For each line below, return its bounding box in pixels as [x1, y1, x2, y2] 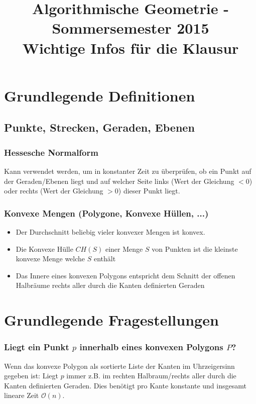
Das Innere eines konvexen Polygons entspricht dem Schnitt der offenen [16, 270, 235, 280]
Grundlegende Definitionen [4, 85, 195, 106]
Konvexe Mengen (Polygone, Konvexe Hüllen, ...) [4, 207, 209, 219]
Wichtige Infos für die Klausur [22, 37, 239, 58]
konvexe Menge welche [16, 253, 85, 264]
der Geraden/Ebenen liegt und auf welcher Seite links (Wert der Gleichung [4, 175, 234, 186]
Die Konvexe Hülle [16, 243, 73, 254]
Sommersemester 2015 [52, 18, 209, 38]
